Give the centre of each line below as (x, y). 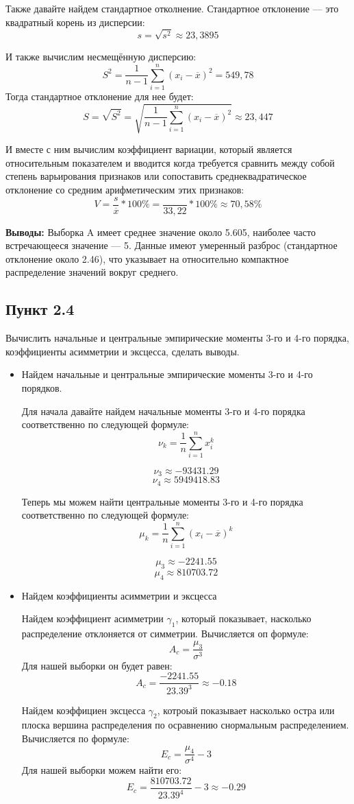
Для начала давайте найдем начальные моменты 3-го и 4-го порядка (163, 411)
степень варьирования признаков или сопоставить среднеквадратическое (156, 176)
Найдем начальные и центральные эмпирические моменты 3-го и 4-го (167, 374)
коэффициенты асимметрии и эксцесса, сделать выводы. (123, 351)
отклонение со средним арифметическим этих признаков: (125, 190)
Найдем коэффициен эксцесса (84, 710)
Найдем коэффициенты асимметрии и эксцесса (119, 595)
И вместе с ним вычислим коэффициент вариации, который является (149, 149)
